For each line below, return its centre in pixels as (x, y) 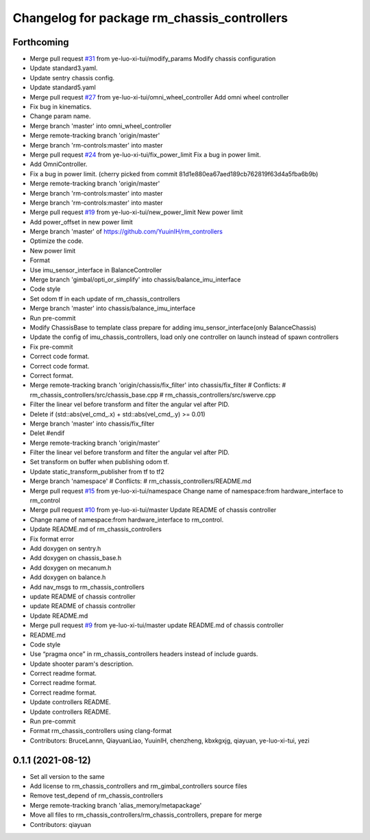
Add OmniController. (59, 164)
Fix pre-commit (51, 347)
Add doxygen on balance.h (68, 577)
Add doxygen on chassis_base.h (76, 558)
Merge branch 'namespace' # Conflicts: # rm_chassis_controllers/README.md (140, 481)
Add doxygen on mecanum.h (71, 568)
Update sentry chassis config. (72, 78)
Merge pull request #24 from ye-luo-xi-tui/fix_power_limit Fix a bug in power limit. (145, 154)
